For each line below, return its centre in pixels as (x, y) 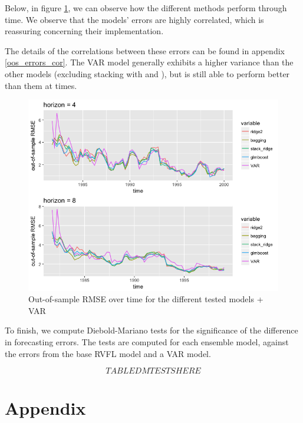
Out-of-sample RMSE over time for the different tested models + (146, 299)
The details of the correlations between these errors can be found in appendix (145, 50)
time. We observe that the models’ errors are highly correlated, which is (134, 19)
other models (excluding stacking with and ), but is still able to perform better (147, 73)
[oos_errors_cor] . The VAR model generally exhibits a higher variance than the (149, 62)
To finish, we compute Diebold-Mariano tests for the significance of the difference (151, 330)
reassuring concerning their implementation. (84, 31)
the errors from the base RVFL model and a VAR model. (108, 353)
